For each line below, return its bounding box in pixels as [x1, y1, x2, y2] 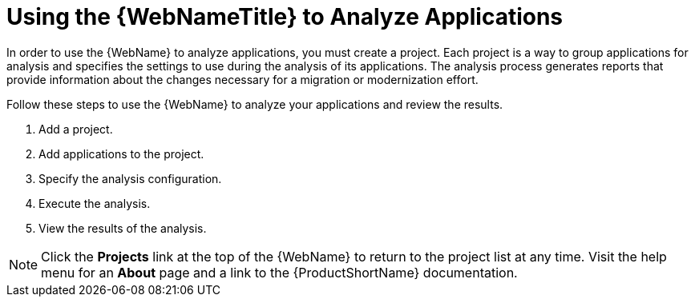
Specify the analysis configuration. [38, 171, 222, 185]
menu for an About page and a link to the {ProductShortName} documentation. [41, 264, 518, 281]
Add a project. [38, 122, 113, 136]
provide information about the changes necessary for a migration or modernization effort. [6, 72, 479, 86]
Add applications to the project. [38, 146, 204, 161]
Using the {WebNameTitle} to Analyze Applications [6, 3, 564, 30]
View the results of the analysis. [38, 221, 207, 235]
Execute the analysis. [38, 196, 151, 210]
